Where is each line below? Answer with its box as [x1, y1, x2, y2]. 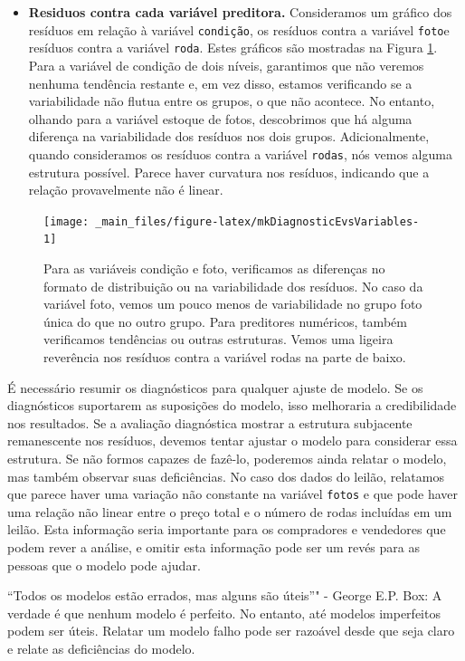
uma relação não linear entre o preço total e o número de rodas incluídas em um [7, 502, 452, 521]
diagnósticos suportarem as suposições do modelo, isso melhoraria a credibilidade [7, 396, 457, 415]
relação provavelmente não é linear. [28, 180, 223, 199]
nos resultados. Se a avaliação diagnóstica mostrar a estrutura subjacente [7, 413, 413, 432]
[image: [43, 215, 90, 228]
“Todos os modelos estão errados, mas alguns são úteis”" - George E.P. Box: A [7, 586, 442, 605]
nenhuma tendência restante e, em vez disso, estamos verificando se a [28, 73, 413, 92]
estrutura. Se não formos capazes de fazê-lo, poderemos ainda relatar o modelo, [7, 448, 447, 467]
